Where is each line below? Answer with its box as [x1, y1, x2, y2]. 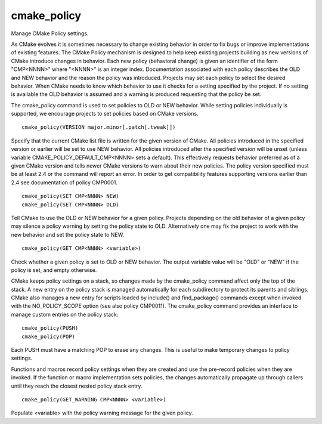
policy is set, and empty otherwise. [11, 266, 97, 274]
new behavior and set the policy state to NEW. [11, 231, 125, 238]
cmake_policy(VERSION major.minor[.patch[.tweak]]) [21, 124, 176, 131]
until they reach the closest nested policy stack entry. [11, 382, 143, 389]
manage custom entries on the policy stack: [11, 311, 119, 318]
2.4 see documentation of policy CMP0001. [11, 179, 118, 186]
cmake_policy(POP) [21, 333, 76, 340]
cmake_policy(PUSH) [21, 325, 79, 332]
